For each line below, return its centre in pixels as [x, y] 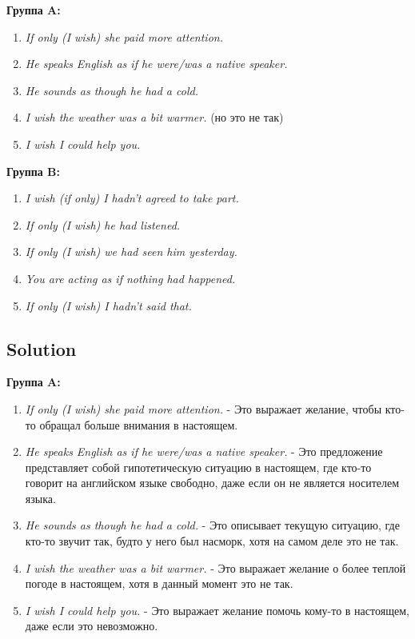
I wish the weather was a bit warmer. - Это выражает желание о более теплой [215, 567]
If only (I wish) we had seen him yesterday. [131, 252]
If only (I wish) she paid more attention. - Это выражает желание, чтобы [204, 408]
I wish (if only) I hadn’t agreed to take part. [132, 198]
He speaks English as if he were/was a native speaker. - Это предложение [204, 451]
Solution [42, 348]
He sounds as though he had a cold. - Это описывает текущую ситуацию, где [212, 525]
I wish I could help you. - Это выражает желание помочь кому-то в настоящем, [217, 610]
